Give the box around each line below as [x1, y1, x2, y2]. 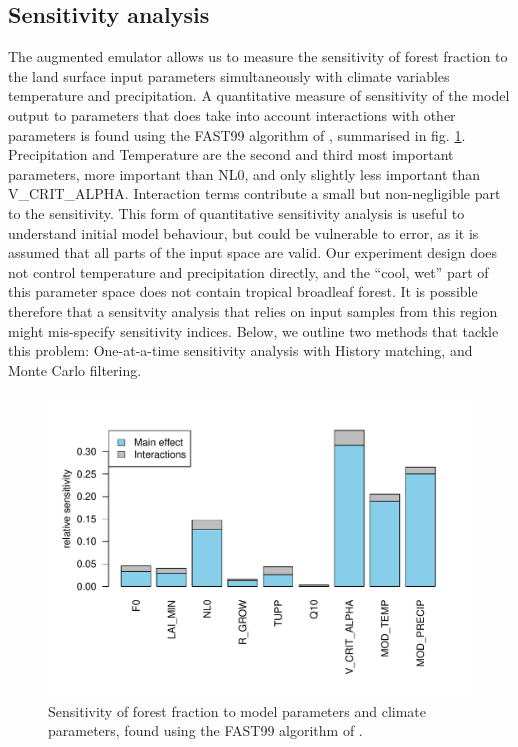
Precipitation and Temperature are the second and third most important [8, 144, 454, 165]
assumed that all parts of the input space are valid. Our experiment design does [8, 242, 498, 263]
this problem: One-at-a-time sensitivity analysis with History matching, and [8, 340, 473, 361]
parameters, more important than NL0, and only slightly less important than [8, 163, 481, 184]
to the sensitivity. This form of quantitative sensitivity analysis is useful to [8, 202, 465, 223]
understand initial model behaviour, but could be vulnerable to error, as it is [8, 222, 479, 243]
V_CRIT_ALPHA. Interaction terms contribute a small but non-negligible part [8, 183, 501, 204]
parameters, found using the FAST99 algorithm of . [48, 720, 363, 741]
